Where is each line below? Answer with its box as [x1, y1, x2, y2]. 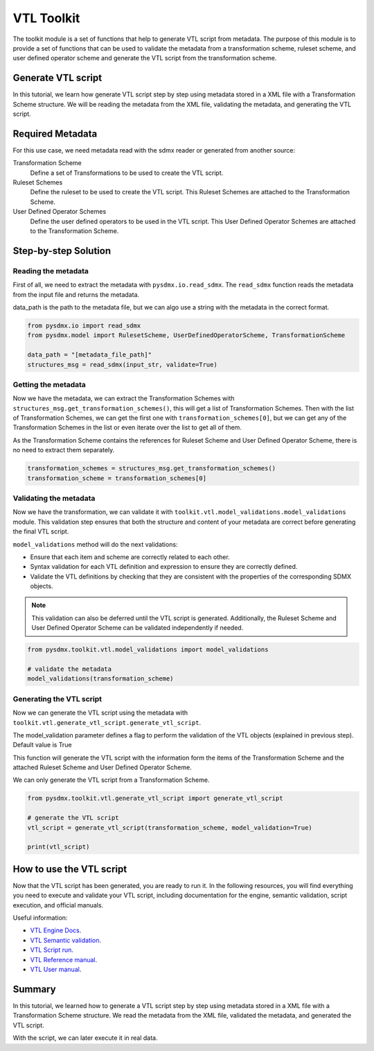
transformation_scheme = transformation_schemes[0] [27, 474, 207, 482]
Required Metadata [12, 128, 98, 139]
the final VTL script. [12, 527, 69, 536]
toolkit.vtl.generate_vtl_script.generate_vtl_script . [12, 718, 201, 726]
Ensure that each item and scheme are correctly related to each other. [30, 552, 230, 561]
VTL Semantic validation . [30, 936, 102, 944]
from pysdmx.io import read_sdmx [27, 321, 141, 330]
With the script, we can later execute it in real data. [12, 1034, 158, 1042]
